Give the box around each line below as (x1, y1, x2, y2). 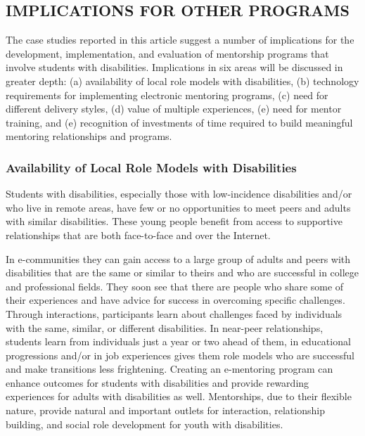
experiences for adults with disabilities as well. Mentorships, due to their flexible (6, 389, 352, 404)
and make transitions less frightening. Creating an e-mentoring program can (6, 361, 333, 376)
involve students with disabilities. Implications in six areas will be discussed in (6, 60, 343, 75)
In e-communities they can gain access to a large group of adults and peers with (6, 251, 351, 266)
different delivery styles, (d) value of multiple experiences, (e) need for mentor (6, 101, 342, 116)
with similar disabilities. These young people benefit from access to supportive (6, 214, 342, 229)
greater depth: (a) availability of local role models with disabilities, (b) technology (6, 73, 359, 88)
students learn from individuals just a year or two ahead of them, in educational (6, 334, 351, 349)
